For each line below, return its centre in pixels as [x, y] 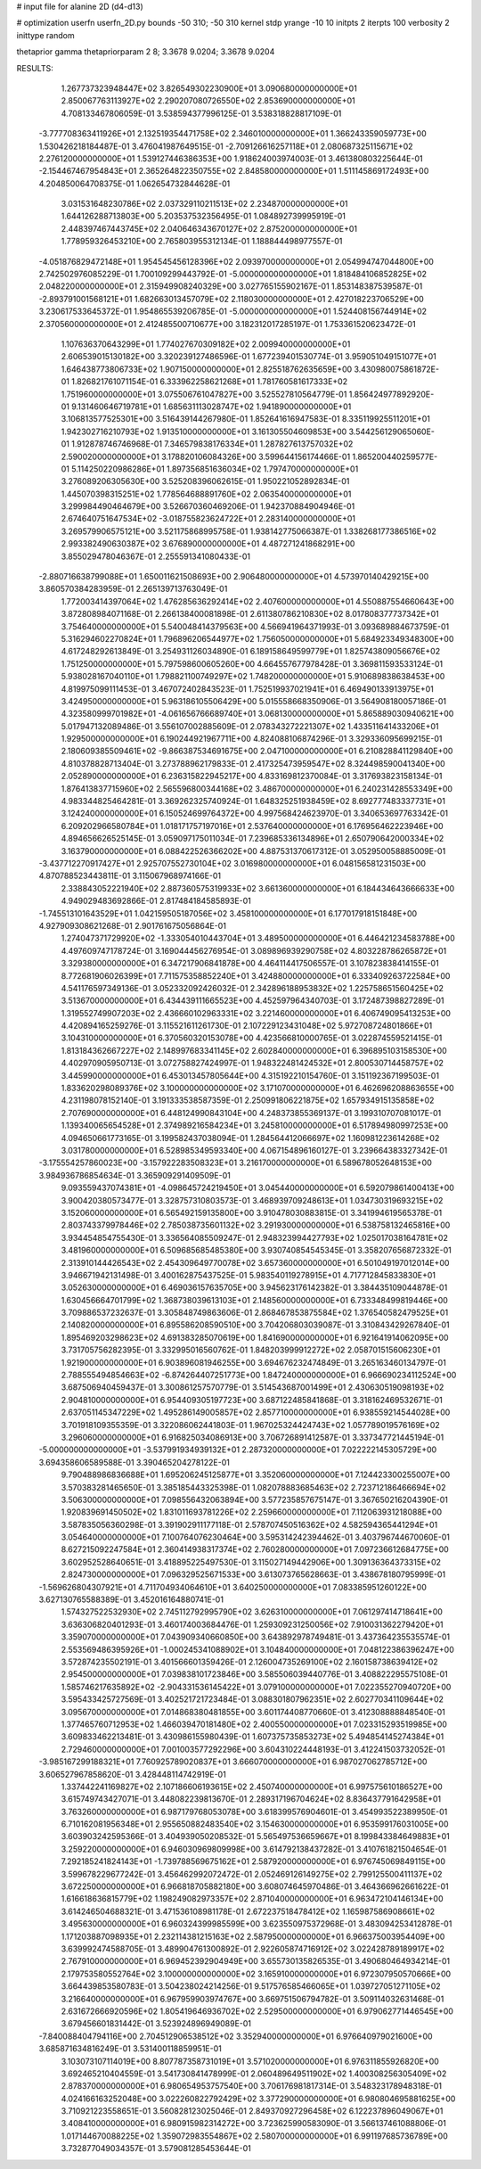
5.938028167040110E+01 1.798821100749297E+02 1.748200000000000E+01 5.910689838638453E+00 [253, 677]
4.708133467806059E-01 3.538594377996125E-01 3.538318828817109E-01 [201, 113]
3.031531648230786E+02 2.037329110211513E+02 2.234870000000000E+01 [204, 204]
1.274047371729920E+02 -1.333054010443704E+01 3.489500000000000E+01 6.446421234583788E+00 [258, 938]
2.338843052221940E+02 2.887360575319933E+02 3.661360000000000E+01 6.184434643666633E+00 [258, 888]
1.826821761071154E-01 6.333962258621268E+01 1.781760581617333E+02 [209, 382]
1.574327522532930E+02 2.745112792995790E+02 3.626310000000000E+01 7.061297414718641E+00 [252, 1612]
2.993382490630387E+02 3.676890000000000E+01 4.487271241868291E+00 [208, 544]
